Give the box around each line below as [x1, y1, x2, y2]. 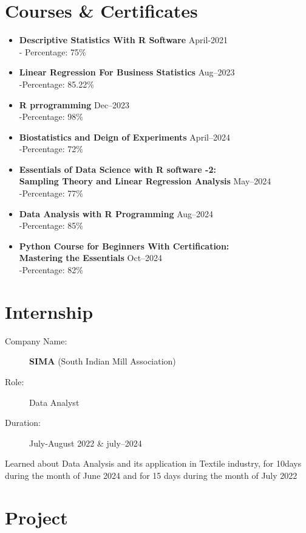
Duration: [5, 416, 41, 429]
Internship [5, 299, 93, 324]
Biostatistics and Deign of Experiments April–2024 [19, 130, 230, 143]
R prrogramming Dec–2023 [19, 98, 130, 111]
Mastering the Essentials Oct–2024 [19, 251, 163, 264]
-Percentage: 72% [19, 142, 84, 155]
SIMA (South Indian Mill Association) [29, 355, 176, 368]
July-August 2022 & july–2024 [29, 436, 142, 449]
